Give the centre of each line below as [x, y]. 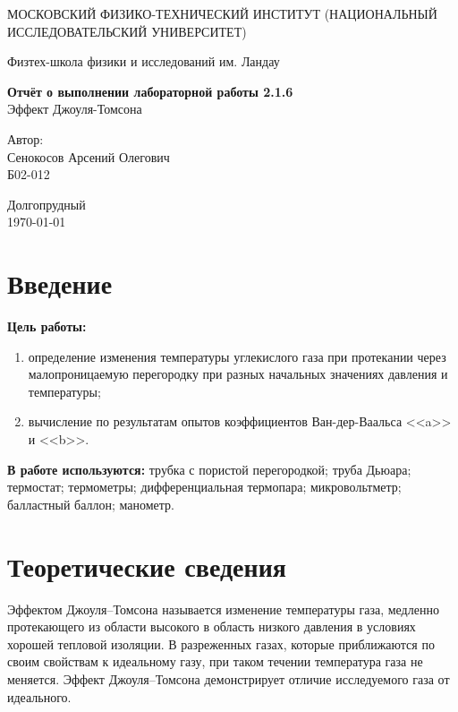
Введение [60, 283]
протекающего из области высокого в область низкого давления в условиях [212, 626]
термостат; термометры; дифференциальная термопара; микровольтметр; [204, 487]
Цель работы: [47, 326]
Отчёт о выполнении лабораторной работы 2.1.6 [150, 91]
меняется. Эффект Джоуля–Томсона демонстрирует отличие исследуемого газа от [229, 678]
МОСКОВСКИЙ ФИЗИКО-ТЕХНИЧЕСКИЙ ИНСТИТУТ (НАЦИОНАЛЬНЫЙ [222, 13]
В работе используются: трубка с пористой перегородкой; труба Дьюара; [209, 469]
